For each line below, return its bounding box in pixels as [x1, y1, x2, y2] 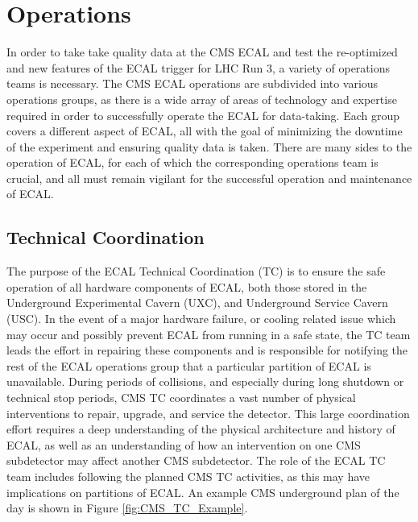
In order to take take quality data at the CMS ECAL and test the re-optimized [6, 43, 398, 60]
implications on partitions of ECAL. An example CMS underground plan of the [6, 483, 399, 500]
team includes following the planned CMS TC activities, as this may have [6, 467, 370, 484]
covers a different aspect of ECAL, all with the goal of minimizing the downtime [6, 122, 403, 139]
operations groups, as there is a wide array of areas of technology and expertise [6, 90, 397, 107]
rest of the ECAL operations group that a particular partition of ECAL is [6, 357, 371, 374]
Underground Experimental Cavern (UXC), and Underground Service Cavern [6, 294, 388, 311]
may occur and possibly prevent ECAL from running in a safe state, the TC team [6, 325, 411, 342]
